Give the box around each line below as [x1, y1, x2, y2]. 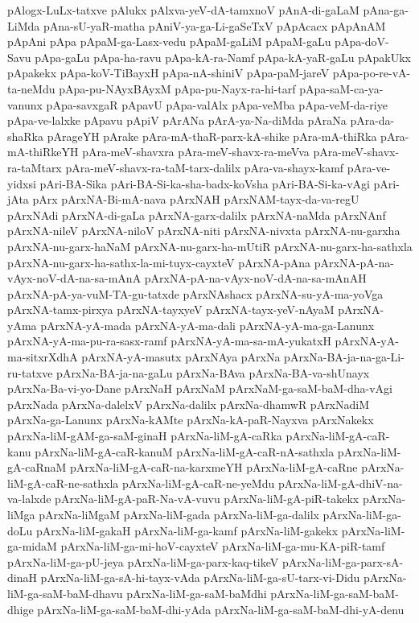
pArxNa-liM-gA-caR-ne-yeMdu [121, 474, 275, 491]
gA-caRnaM [7, 459, 67, 476]
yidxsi [7, 175, 36, 192]
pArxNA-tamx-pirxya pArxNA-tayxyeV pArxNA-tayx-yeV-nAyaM [7, 301, 335, 318]
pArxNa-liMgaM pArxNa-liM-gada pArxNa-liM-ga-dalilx [39, 506, 319, 522]
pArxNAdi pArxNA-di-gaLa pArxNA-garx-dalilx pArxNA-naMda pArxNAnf [7, 206, 386, 223]
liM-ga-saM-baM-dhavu [7, 584, 123, 601]
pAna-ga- [363, 2, 409, 18]
